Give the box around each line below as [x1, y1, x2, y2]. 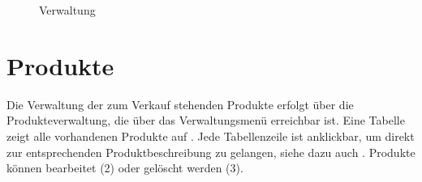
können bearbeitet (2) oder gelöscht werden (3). [6, 159, 243, 176]
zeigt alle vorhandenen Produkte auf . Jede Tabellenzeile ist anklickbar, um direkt [6, 127, 415, 144]
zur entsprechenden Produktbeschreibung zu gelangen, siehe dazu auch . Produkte [6, 143, 416, 160]
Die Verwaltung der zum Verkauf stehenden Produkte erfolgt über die [6, 95, 354, 112]
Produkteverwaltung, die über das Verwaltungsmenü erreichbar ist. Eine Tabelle [6, 112, 405, 129]
